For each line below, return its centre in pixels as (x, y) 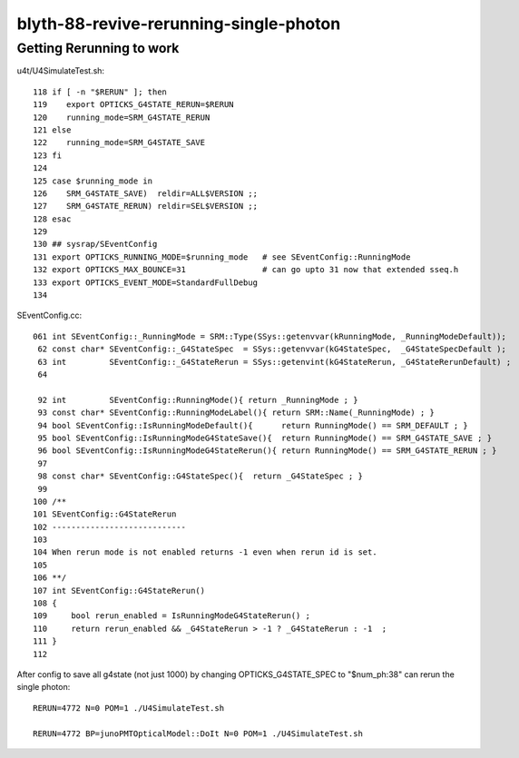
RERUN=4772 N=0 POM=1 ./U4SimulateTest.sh (129, 708)
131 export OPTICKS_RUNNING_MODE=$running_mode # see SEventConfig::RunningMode (222, 257)
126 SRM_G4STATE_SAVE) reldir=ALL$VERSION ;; (146, 193)
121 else (52, 130)
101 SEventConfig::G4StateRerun (105, 514)
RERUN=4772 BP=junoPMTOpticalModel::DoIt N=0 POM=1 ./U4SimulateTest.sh (198, 733)
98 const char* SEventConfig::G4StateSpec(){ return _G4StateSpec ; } (200, 476)
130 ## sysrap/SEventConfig (95, 244)
